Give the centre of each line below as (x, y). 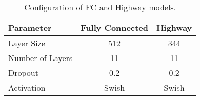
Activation (27, 87)
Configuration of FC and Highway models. (100, 7)
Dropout (23, 73)
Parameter (30, 27)
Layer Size (27, 43)
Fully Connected (114, 27)
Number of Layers (41, 58)
